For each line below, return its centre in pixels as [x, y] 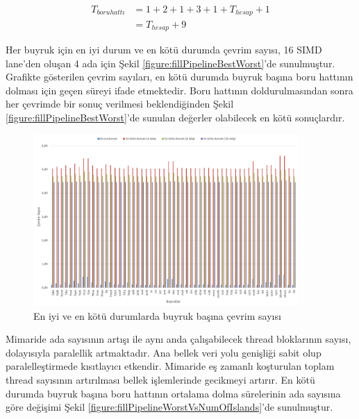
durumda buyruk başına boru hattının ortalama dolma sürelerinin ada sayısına [173, 393]
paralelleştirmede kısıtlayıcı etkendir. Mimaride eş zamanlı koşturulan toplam [170, 366]
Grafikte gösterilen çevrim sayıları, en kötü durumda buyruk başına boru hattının [179, 77]
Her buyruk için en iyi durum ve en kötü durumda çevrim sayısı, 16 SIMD [164, 49]
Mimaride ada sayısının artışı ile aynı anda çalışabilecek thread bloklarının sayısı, [178, 339]
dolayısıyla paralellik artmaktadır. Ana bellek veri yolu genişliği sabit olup [164, 352]
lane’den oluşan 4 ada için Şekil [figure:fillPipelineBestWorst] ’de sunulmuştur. [170, 63]
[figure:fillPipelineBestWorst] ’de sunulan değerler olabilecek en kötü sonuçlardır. [175, 117]
